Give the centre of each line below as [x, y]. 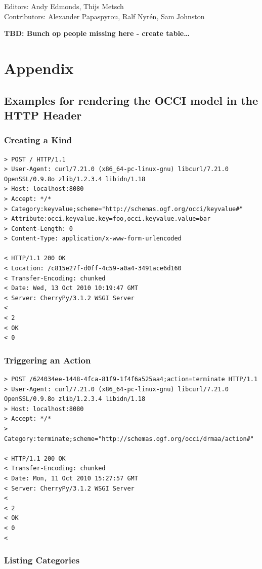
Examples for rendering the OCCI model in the [131, 100]
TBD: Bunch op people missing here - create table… [97, 33]
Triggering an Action [48, 360]
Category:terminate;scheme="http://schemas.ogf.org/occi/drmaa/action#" [129, 439]
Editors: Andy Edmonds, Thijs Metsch [64, 6]
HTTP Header [43, 115]
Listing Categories [42, 560]
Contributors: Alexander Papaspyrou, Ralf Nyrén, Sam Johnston [104, 16]
